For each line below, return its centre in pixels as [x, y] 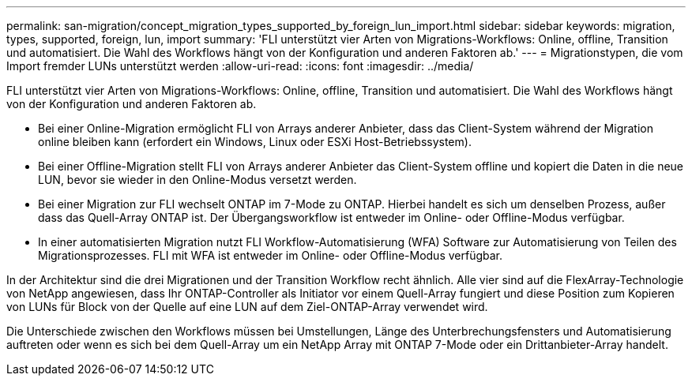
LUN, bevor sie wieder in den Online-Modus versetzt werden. [197, 180]
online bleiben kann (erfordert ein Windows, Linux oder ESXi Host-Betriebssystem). [255, 142]
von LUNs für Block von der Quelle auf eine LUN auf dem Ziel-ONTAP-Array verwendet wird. [247, 307]
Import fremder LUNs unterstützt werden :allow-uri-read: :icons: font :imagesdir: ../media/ [240, 66]
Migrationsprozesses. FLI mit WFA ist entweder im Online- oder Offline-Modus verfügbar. [271, 255]
